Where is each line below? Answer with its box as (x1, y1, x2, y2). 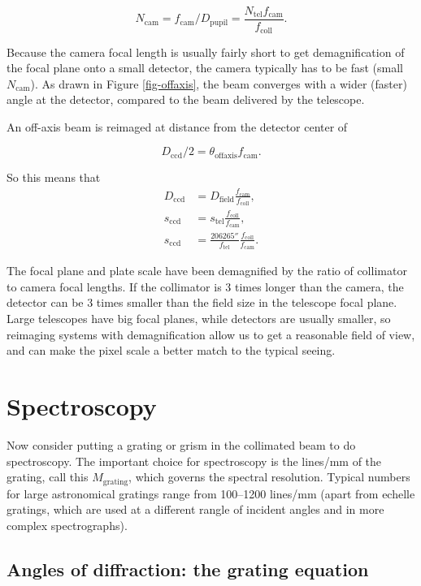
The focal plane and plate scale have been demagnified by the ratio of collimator (7, 262, 407, 279)
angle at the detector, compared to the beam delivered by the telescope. (7, 91, 365, 108)
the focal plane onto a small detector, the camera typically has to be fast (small (7, 59, 404, 76)
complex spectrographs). (7, 516, 128, 533)
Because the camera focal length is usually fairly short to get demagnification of (7, 43, 405, 60)
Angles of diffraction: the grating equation (7, 556, 369, 581)
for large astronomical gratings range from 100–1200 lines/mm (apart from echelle (7, 485, 415, 502)
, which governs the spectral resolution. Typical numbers (128, 468, 410, 485)
